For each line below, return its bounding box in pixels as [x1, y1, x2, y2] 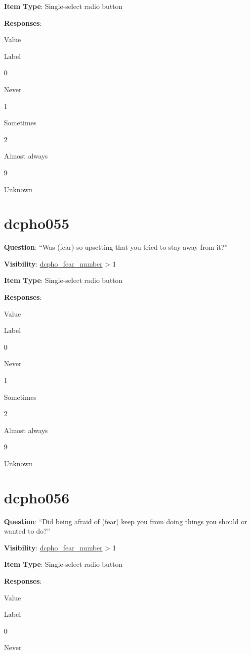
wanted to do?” [4, 526, 50, 536]
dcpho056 [4, 487, 70, 507]
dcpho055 [4, 213, 70, 233]
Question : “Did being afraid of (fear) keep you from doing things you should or [4, 516, 248, 526]
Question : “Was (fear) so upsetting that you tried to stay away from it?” [4, 242, 228, 252]
